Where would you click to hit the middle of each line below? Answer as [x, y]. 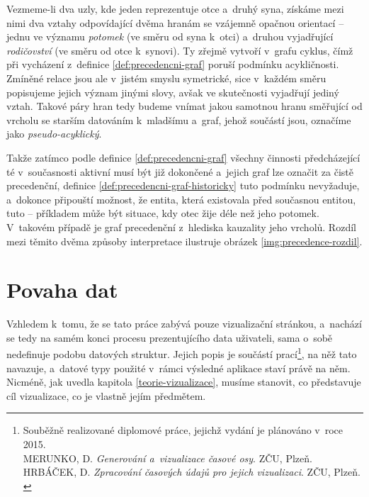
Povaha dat [62, 290]
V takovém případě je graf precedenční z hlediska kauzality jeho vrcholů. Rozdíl [181, 227]
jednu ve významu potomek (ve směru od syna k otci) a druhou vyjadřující [170, 37]
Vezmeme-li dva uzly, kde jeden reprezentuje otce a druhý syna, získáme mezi [175, 9]
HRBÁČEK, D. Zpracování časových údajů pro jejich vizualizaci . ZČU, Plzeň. [192, 472]
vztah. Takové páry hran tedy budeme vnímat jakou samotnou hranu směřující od [184, 106]
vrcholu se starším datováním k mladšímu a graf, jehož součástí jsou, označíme [179, 119]
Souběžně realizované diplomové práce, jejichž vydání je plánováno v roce [183, 430]
